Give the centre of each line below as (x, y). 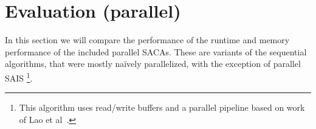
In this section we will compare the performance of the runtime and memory (147, 40)
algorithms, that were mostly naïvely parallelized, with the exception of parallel (153, 64)
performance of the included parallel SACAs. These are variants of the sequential (156, 51)
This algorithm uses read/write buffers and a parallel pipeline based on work (162, 107)
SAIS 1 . (19, 77)
